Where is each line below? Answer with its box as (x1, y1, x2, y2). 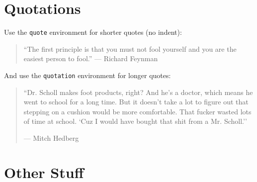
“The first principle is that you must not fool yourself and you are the (23, 43, 237, 54)
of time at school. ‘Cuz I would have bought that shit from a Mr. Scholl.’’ (23, 116, 247, 126)
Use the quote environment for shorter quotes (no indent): (4, 27, 182, 37)
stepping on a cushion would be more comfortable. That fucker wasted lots (23, 106, 252, 116)
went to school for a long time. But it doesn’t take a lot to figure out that (23, 96, 249, 107)
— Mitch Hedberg (23, 133, 79, 143)
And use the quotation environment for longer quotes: (4, 70, 171, 80)
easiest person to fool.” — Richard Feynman (23, 53, 158, 64)
